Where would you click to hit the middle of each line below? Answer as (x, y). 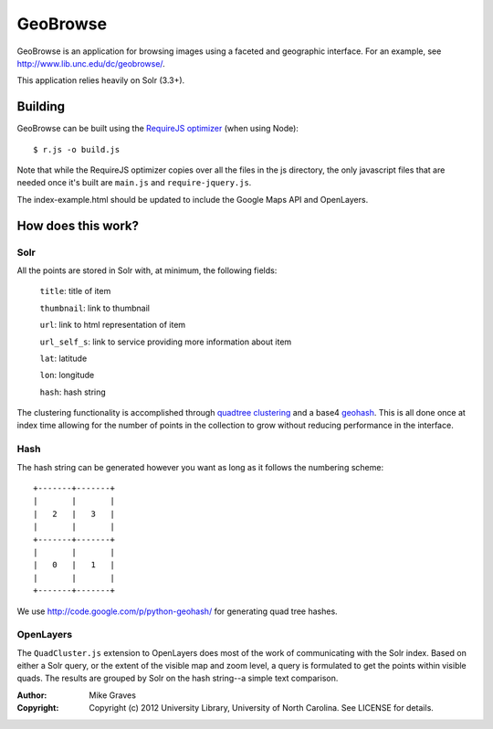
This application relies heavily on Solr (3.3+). (101, 80)
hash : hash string (73, 392)
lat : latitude (63, 358)
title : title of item (75, 291)
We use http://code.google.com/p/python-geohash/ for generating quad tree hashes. (177, 611)
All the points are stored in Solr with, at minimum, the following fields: (147, 270)
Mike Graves (113, 695)
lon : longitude (67, 375)
